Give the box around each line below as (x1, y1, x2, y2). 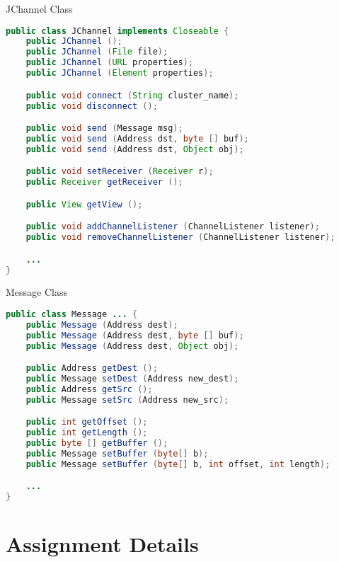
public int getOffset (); (25, 417, 148, 428)
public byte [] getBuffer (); (25, 438, 168, 449)
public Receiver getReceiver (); (25, 177, 183, 188)
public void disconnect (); (25, 101, 158, 111)
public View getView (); (25, 199, 143, 210)
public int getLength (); (25, 428, 148, 438)
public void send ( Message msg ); (25, 123, 183, 134)
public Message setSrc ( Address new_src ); (25, 394, 229, 405)
